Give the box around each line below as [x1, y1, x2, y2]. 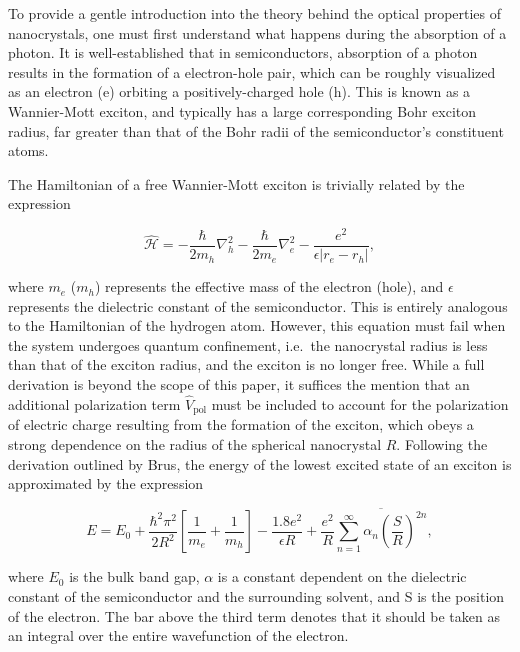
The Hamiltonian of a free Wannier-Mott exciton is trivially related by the [8, 173, 465, 194]
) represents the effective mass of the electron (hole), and [94, 276, 444, 297]
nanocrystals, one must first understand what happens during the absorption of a [8, 22, 507, 43]
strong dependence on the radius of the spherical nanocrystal [8, 433, 382, 454]
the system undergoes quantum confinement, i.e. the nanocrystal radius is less [8, 334, 488, 355]
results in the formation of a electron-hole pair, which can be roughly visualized [8, 61, 496, 82]
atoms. [8, 140, 49, 161]
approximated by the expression [8, 473, 204, 494]
